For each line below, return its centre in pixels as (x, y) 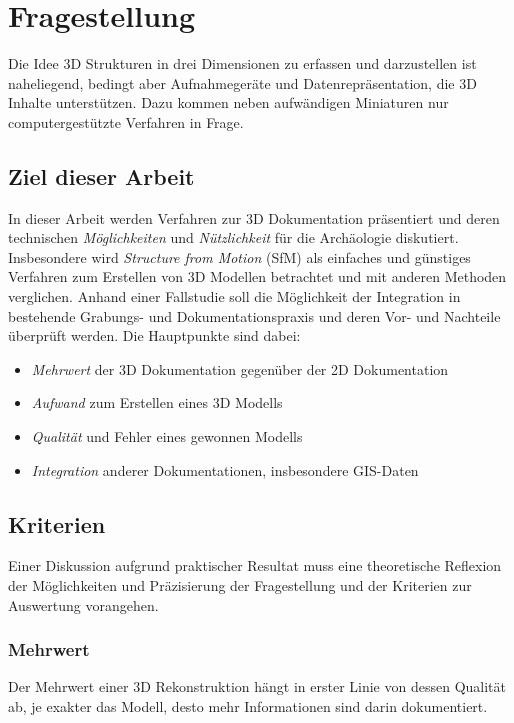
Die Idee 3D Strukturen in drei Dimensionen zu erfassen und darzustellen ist (242, 63)
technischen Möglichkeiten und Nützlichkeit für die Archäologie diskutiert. (233, 237)
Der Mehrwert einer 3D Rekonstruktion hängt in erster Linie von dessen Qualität (257, 686)
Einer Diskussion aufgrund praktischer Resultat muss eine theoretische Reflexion (255, 565)
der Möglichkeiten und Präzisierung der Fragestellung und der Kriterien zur (240, 585)
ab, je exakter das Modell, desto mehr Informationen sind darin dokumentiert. (248, 706)
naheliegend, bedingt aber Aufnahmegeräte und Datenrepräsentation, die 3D (242, 82)
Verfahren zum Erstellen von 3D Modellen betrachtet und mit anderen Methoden (257, 276)
